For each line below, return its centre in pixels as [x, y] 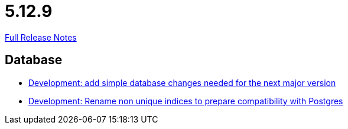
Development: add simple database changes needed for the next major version [182, 82]
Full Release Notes [41, 37]
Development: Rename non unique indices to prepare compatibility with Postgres [186, 101]
